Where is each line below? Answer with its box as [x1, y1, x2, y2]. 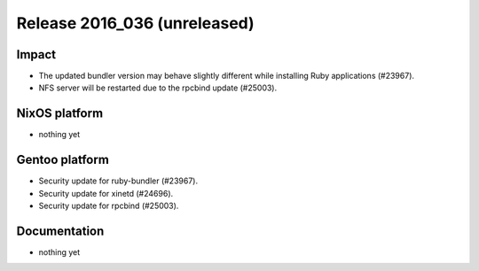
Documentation [16, 223, 105, 238]
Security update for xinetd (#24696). [38, 188, 174, 198]
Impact [16, 47, 57, 62]
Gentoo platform [16, 152, 110, 167]
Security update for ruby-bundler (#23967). [38, 175, 199, 186]
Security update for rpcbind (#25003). [38, 200, 179, 212]
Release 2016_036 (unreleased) [16, 13, 255, 33]
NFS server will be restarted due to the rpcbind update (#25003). [38, 82, 278, 93]
